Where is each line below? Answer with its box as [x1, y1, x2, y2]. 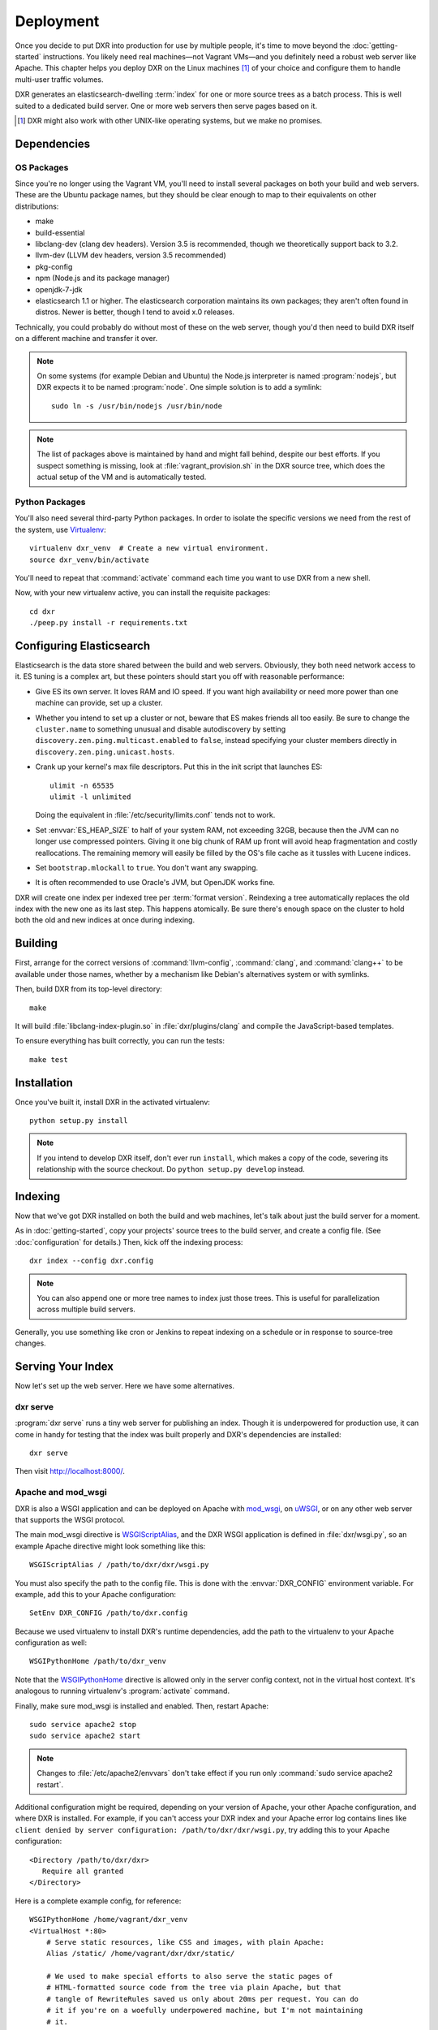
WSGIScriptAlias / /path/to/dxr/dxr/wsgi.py [29, 1560, 210, 1570]
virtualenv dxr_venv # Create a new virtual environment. [29, 544, 269, 553]
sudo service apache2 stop [29, 1720, 137, 1730]
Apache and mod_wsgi [15, 1487, 107, 1498]
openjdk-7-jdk [35, 284, 83, 294]
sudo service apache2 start [29, 1731, 141, 1741]
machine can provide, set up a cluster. [35, 698, 163, 708]
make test [29, 1055, 68, 1064]
